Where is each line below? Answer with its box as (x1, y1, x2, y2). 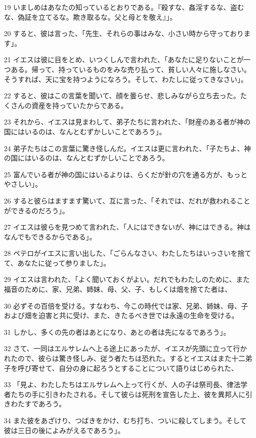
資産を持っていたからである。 (31, 100, 128, 110)
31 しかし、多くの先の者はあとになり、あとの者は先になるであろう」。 (4, 326, 230, 337)
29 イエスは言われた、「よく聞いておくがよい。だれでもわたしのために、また (4, 274, 250, 284)
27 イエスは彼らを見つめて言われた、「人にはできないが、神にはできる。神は (4, 222, 251, 232)
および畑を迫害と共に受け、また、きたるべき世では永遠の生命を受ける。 (4, 310, 239, 320)
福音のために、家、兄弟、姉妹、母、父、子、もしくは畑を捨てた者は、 (4, 284, 232, 294)
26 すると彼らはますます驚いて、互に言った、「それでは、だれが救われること (4, 195, 251, 205)
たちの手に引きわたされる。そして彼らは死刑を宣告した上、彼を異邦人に (10, 389, 246, 399)
